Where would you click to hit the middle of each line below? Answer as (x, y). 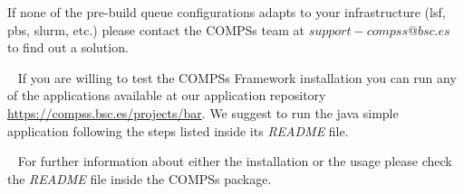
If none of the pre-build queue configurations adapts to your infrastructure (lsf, (227, 12)
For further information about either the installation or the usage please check (235, 161)
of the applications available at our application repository (167, 95)
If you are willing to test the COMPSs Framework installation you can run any (237, 77)
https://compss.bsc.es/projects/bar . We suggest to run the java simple (203, 112)
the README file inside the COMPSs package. (140, 178)
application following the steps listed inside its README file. (178, 130)
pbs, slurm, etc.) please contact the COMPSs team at (156, 29)
